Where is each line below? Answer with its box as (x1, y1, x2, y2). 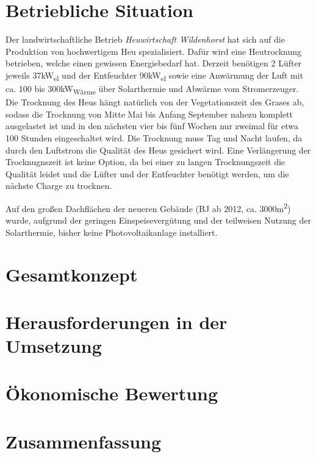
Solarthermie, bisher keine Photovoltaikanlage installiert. (5, 225, 218, 238)
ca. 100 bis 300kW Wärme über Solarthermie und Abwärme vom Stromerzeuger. (5, 82, 299, 96)
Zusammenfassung (5, 428, 162, 453)
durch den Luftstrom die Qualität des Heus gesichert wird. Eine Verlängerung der (5, 143, 311, 156)
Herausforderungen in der (5, 309, 228, 334)
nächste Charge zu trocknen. (5, 179, 112, 192)
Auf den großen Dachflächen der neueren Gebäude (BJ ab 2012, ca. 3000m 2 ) (5, 200, 291, 214)
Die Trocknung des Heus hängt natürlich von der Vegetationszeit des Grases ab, (5, 96, 304, 108)
